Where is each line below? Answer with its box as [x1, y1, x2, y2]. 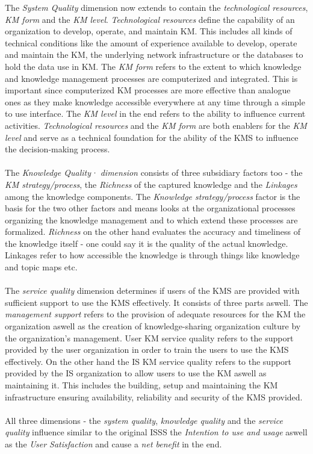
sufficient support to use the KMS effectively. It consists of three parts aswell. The [5, 296, 308, 308]
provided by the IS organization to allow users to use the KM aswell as [5, 367, 267, 379]
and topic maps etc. [5, 261, 78, 273]
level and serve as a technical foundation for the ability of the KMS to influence [5, 131, 299, 143]
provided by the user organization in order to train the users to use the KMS [5, 343, 289, 356]
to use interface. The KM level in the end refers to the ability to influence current [5, 107, 306, 120]
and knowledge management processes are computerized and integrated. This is [5, 72, 298, 84]
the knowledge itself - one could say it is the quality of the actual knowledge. [5, 237, 288, 249]
